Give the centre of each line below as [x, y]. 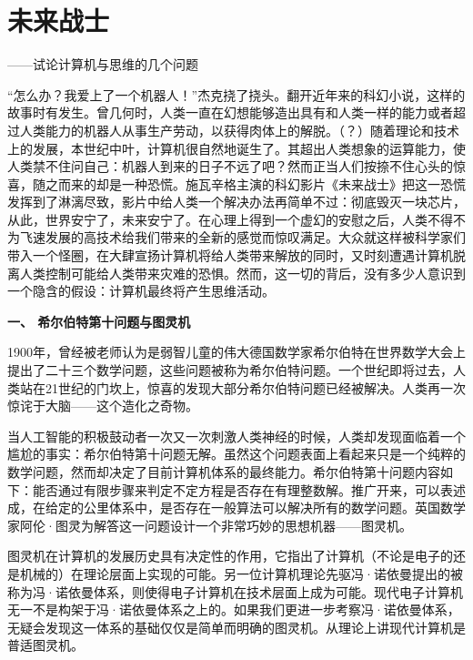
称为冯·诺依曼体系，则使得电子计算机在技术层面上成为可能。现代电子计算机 [235, 591]
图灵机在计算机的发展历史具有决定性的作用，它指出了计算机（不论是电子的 [230, 556]
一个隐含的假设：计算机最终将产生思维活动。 [141, 291]
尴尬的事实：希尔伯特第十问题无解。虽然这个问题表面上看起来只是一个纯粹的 [236, 454]
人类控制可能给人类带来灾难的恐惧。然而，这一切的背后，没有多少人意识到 [242, 273]
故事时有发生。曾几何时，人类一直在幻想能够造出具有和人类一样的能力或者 [230, 112]
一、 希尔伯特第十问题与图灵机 [99, 321]
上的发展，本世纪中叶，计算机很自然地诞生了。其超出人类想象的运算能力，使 [236, 148]
